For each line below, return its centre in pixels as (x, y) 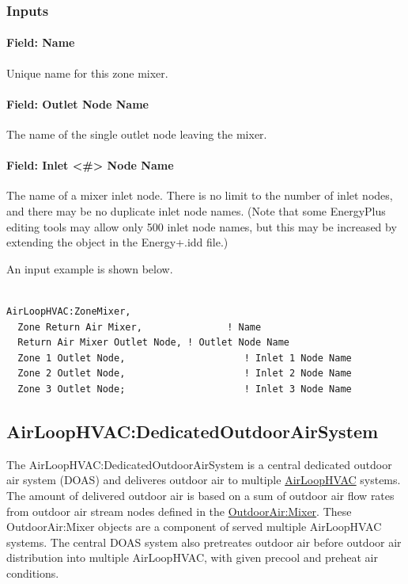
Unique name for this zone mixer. (87, 73)
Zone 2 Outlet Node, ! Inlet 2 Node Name (185, 374)
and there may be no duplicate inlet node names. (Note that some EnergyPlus (196, 211)
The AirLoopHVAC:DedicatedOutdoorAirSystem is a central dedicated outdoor (199, 464)
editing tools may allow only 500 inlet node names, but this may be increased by (202, 226)
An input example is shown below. (90, 268)
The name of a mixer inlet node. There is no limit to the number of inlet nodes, (200, 195)
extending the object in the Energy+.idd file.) (117, 242)
